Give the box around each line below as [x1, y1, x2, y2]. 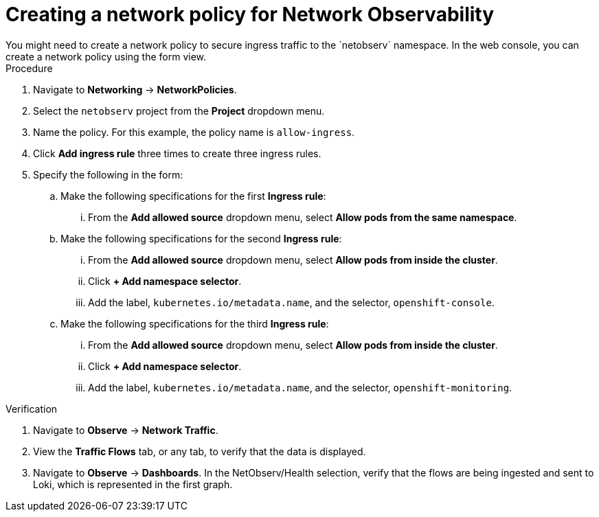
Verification [5, 402, 58, 415]
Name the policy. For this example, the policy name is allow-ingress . [33, 126, 355, 138]
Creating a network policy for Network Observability [5, 3, 495, 26]
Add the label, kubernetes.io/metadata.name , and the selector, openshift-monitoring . [88, 381, 512, 393]
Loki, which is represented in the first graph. [33, 478, 233, 490]
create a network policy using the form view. [5, 50, 207, 62]
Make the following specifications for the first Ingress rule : [60, 189, 326, 202]
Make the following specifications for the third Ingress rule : [60, 317, 329, 330]
